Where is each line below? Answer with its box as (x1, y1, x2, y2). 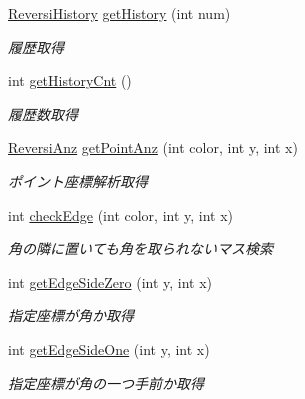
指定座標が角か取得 (8, 305, 134, 326)
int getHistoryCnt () (8, 70, 132, 91)
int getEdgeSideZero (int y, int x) (8, 271, 213, 292)
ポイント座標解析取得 (8, 170, 148, 191)
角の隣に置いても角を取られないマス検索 (8, 238, 273, 259)
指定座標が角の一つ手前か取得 (8, 372, 204, 393)
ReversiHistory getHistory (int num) (8, 3, 231, 23)
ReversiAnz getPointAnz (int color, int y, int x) (8, 137, 298, 158)
